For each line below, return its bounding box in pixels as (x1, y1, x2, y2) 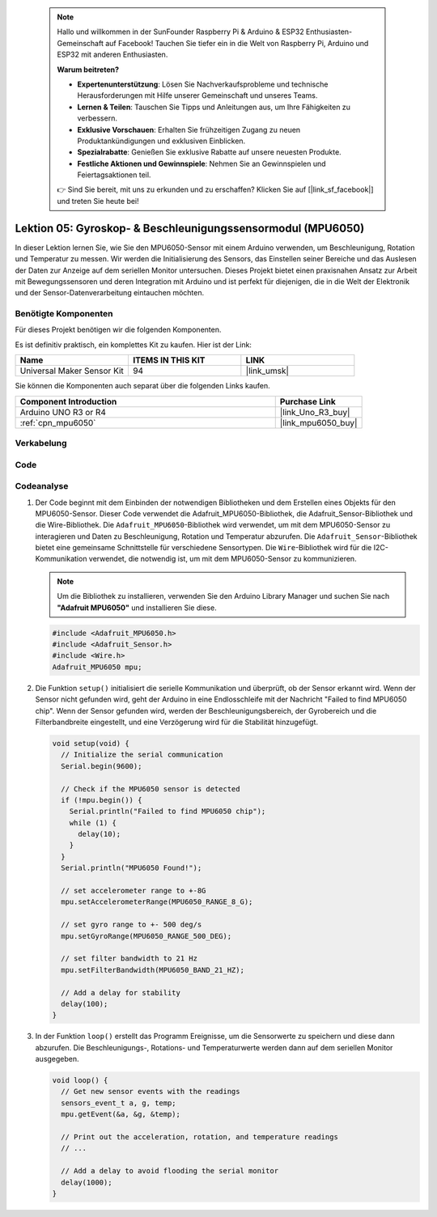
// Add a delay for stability (61, 988, 181, 997)
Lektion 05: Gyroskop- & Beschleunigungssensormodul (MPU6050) (15, 221, 365, 235)
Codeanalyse (15, 481, 69, 492)
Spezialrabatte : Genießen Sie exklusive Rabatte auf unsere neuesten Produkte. (77, 147, 342, 157)
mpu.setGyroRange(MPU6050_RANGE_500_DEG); (61, 931, 232, 940)
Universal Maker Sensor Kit (19, 365, 125, 376)
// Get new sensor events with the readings (61, 1087, 240, 1096)
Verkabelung (15, 438, 68, 449)
